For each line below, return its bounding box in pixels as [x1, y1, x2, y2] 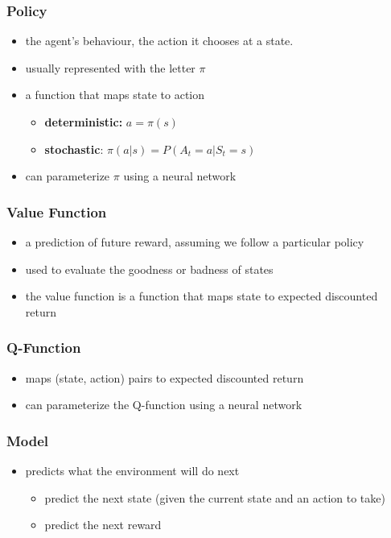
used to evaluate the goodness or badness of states [25, 260, 274, 277]
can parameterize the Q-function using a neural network [25, 396, 303, 413]
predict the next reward [44, 516, 162, 533]
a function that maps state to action [25, 86, 205, 103]
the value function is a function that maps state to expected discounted [25, 288, 378, 304]
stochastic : [44, 140, 104, 157]
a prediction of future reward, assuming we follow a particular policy [25, 234, 364, 250]
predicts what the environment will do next [25, 462, 240, 478]
